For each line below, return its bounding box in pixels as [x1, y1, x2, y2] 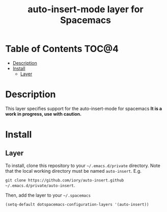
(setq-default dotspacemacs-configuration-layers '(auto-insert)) [5, 202, 149, 207]
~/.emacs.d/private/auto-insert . [5, 182, 75, 188]
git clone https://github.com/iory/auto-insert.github [5, 177, 124, 183]
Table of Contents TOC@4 [5, 43, 119, 55]
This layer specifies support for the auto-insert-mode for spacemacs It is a [5, 105, 162, 112]
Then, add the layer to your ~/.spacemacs [5, 192, 91, 198]
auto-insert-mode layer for [27, 4, 144, 15]
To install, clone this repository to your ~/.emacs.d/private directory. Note [5, 162, 160, 169]
